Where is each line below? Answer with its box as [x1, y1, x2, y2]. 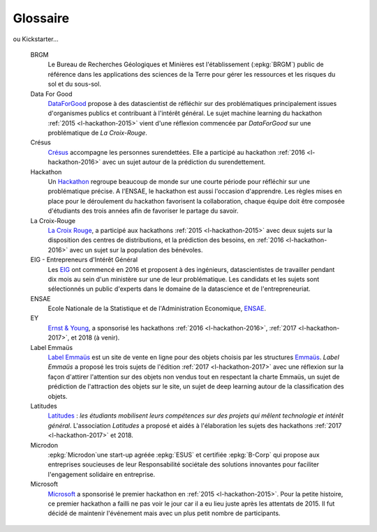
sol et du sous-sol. [47, 80, 101, 89]
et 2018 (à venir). [71, 333, 120, 342]
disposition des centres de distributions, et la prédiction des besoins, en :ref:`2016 [47, 236, 284, 244]
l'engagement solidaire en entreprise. [47, 470, 156, 478]
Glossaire [13, 10, 70, 26]
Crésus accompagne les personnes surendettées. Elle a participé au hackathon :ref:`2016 [47, 148, 305, 156]
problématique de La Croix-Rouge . [47, 129, 148, 137]
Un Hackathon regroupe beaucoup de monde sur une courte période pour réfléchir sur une [47, 178, 311, 186]
